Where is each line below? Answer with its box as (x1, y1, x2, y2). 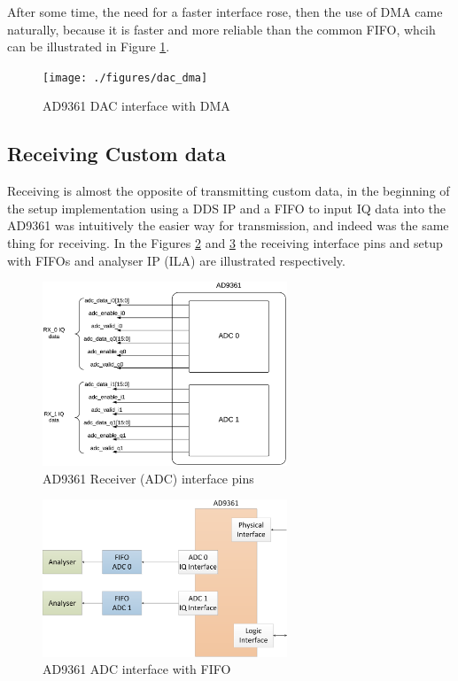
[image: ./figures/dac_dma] (43, 71, 208, 84)
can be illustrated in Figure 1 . (7, 37, 170, 56)
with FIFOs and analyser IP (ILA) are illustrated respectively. (7, 251, 345, 269)
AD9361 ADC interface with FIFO (43, 660, 231, 678)
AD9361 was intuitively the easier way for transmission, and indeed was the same (7, 216, 449, 235)
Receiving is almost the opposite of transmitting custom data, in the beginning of (7, 182, 450, 200)
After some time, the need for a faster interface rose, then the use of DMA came (7, 3, 443, 20)
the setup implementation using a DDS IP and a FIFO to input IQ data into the (7, 198, 446, 217)
